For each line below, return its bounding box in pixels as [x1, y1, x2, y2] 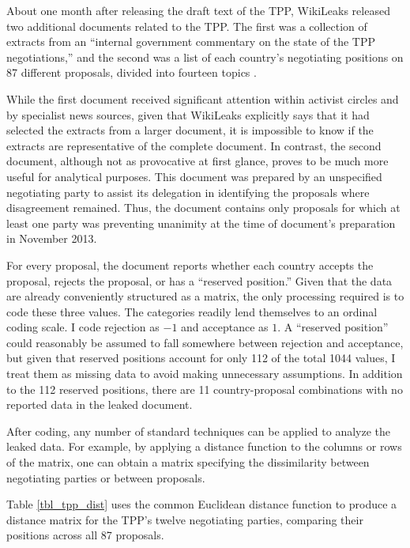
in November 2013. [6, 230, 97, 247]
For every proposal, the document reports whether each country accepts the [6, 256, 374, 273]
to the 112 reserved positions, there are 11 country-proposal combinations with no [6, 380, 403, 397]
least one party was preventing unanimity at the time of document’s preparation [6, 214, 396, 231]
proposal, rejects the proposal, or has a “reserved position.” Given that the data [6, 272, 393, 289]
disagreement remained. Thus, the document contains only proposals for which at [6, 199, 401, 216]
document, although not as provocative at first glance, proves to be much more [6, 153, 389, 169]
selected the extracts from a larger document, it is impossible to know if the [6, 122, 374, 138]
